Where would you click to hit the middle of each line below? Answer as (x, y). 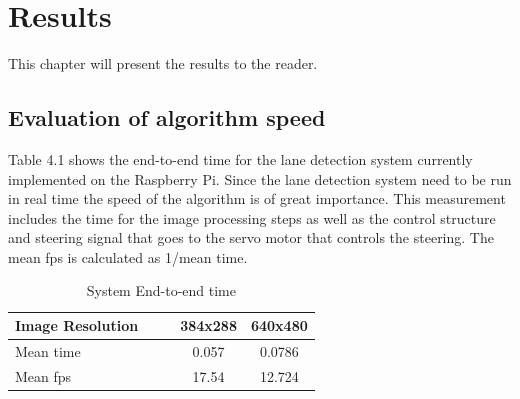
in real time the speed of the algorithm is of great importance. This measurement (257, 198)
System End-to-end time (161, 290)
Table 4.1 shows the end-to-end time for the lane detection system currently (240, 158)
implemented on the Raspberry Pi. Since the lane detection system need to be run (260, 178)
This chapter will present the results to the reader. (163, 63)
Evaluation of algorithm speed (167, 117)
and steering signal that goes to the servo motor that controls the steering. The (251, 237)
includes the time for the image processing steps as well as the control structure (252, 217)
